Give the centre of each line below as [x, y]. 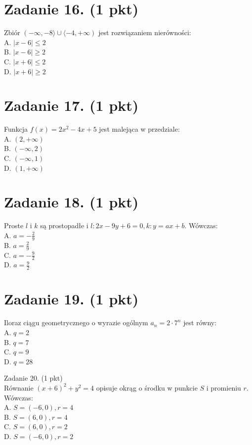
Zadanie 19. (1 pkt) [71, 299]
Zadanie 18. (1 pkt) [71, 202]
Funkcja [16, 129]
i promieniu [224, 387]
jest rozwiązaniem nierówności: [145, 32]
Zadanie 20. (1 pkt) [33, 378]
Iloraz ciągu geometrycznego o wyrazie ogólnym [76, 322]
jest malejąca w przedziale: [139, 129]
